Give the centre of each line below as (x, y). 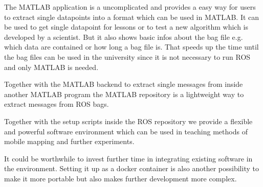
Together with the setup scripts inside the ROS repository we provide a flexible (128, 121)
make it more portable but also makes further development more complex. (120, 178)
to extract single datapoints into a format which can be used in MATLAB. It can (132, 17)
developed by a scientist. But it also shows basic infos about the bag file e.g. (124, 37)
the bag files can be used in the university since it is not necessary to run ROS (127, 56)
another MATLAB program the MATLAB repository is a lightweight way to (124, 94)
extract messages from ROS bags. (57, 104)
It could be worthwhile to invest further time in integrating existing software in (128, 158)
